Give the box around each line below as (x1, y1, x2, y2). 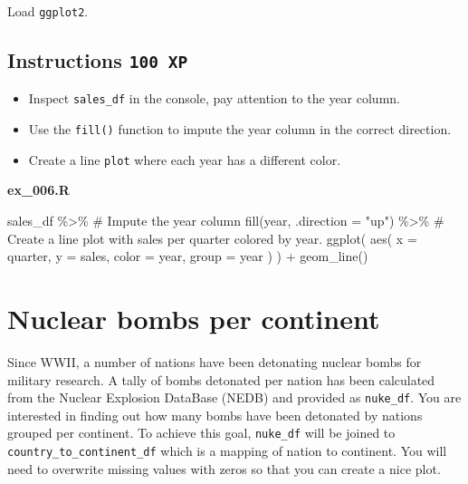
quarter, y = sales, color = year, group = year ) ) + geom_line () (7, 247, 368, 266)
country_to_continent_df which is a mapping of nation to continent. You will (7, 441, 447, 460)
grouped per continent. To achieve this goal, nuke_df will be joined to (7, 423, 396, 442)
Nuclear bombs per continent (7, 299, 380, 336)
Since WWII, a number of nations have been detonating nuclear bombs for (7, 352, 422, 371)
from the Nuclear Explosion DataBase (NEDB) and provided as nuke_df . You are (7, 388, 462, 407)
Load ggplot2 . (7, 2, 89, 20)
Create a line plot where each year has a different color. (28, 150, 341, 169)
